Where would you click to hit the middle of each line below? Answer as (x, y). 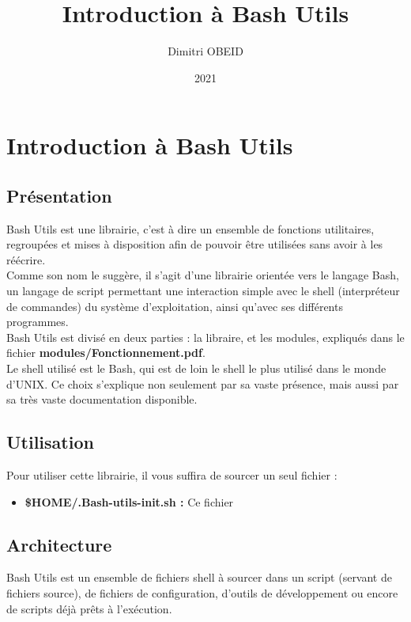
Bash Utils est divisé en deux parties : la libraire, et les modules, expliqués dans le (205, 337)
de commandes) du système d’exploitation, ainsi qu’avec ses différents (175, 306)
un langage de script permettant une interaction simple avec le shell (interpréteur (203, 291)
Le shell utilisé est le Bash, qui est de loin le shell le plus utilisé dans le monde (196, 368)
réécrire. (26, 259)
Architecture (59, 544)
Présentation (59, 195)
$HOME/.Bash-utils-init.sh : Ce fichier (129, 501)
